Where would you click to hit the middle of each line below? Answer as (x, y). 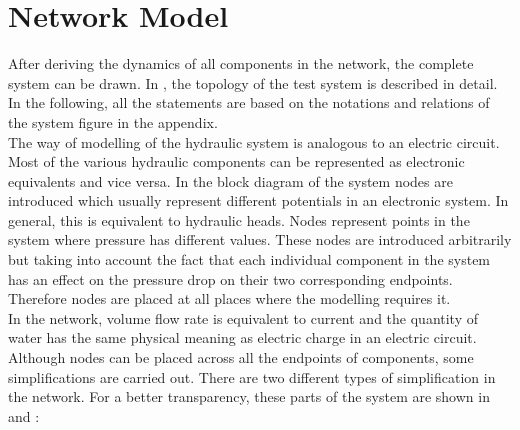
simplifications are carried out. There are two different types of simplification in (252, 376)
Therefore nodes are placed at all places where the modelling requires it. (229, 298)
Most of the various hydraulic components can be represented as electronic (236, 161)
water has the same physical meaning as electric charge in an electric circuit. (242, 337)
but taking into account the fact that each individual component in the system (249, 259)
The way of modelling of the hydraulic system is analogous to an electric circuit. (254, 141)
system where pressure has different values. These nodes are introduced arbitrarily (260, 239)
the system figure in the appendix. (113, 121)
